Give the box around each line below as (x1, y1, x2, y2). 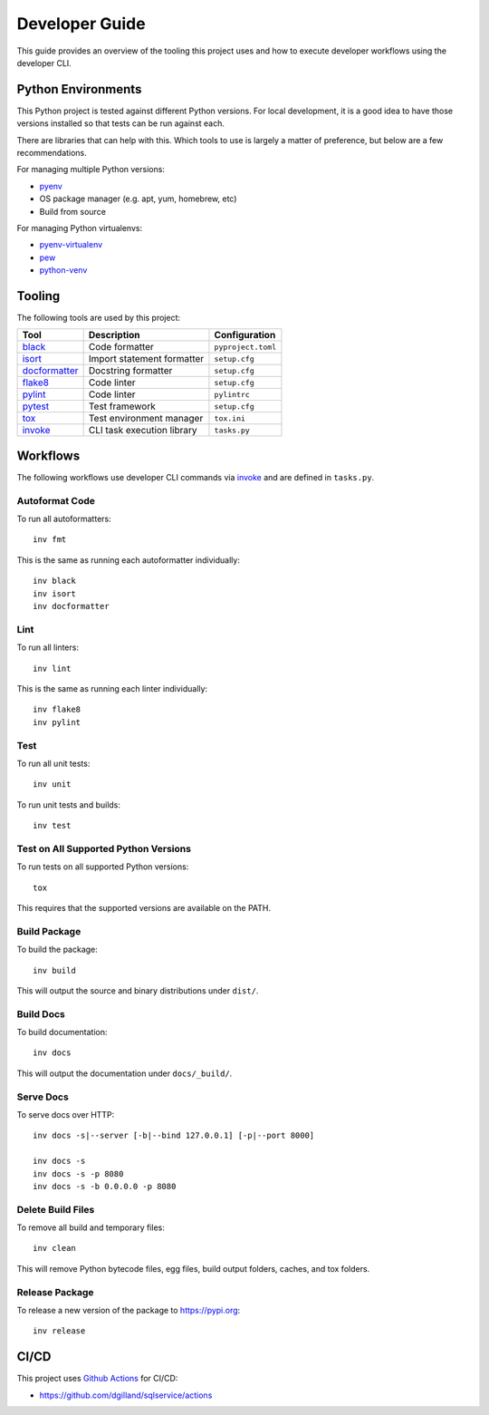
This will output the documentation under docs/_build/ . (16, 1068, 233, 1079)
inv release (33, 1326, 86, 1336)
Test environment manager (88, 412, 204, 425)
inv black (33, 576, 76, 586)
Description (88, 329, 140, 342)
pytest (22, 400, 50, 412)
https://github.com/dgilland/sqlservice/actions (39, 1390, 213, 1400)
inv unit (33, 780, 72, 790)
